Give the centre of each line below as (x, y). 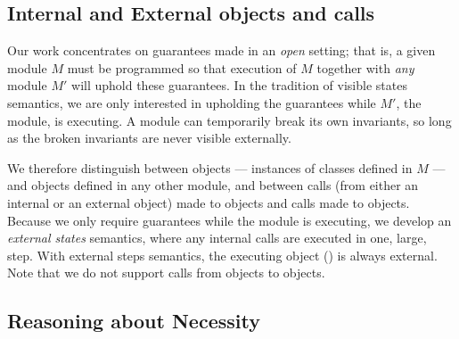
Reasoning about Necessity (134, 321)
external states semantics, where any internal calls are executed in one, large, (217, 238)
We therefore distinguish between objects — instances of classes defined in (210, 167)
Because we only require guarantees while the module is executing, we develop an (229, 220)
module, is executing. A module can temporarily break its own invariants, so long (229, 120)
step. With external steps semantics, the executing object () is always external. (222, 255)
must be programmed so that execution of (182, 67)
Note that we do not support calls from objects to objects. (166, 273)
